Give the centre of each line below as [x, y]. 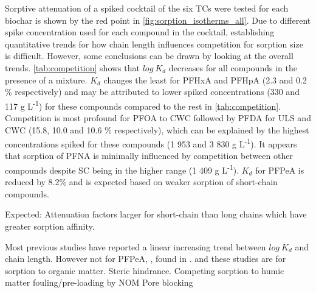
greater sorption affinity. [50, 226]
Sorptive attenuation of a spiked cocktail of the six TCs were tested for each [147, 8]
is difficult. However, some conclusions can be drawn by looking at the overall [149, 56]
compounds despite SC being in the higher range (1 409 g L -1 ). [122, 169]
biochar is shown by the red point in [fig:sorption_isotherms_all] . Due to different [158, 20]
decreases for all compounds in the [233, 67]
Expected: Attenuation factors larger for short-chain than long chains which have [156, 214]
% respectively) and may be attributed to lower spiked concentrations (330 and [152, 92]
